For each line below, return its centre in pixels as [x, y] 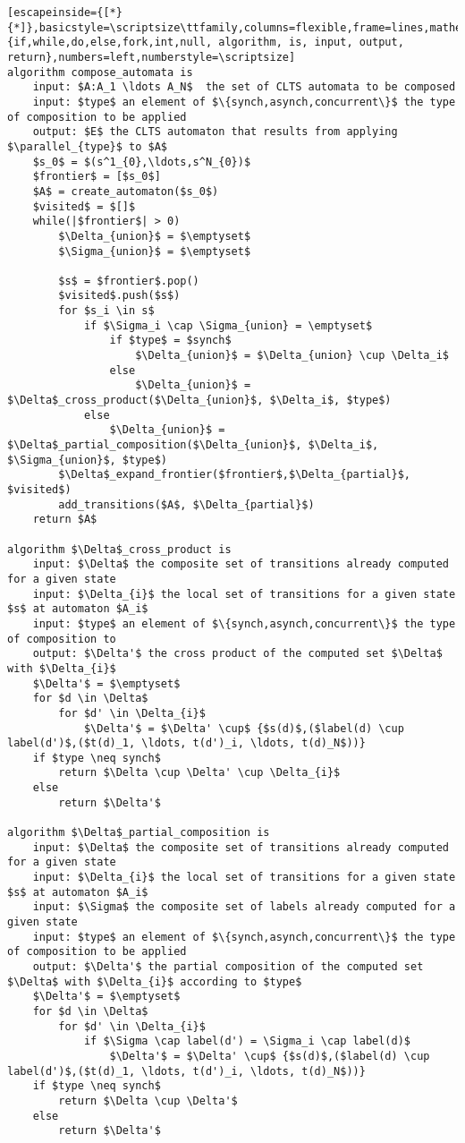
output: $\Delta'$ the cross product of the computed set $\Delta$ [237, 654]
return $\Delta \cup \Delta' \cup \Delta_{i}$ [199, 773]
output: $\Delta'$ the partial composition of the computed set [228, 967]
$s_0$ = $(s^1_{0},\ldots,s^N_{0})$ [142, 162]
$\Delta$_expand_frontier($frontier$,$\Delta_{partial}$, [235, 475]
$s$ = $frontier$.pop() [129, 281]
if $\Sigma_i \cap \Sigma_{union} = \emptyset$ [228, 325]
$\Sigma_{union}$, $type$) [87, 460]
